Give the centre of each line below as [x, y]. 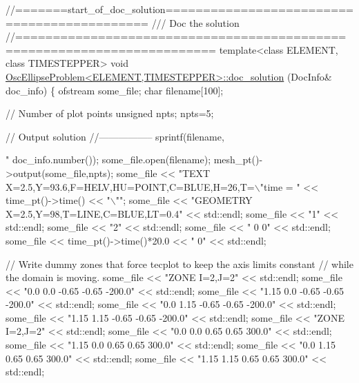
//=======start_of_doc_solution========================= [179, 9]
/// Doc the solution [195, 22]
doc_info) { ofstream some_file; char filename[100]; [115, 90]
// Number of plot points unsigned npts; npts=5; [110, 113]
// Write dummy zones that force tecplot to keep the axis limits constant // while [179, 263]
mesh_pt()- [238, 159]
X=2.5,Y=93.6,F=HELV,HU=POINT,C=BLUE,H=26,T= [130, 186]
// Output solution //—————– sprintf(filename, [115, 136]
